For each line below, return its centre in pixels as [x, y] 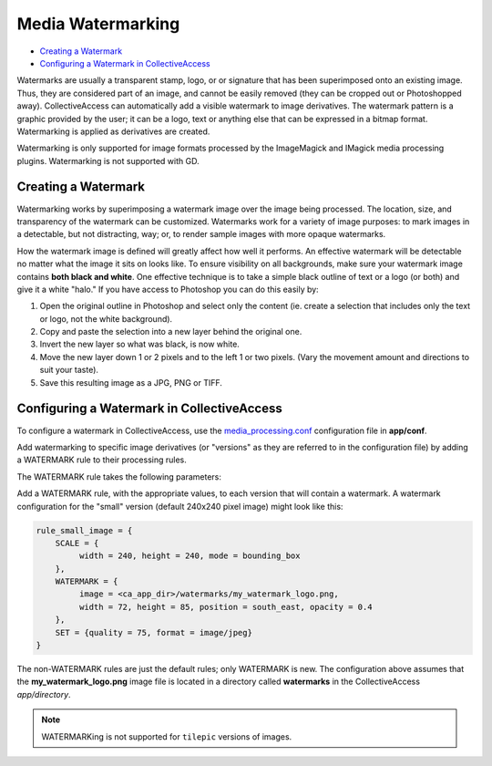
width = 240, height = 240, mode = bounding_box [190, 556]
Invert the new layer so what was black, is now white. [140, 344]
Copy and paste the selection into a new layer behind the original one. [171, 332]
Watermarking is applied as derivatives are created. [113, 131]
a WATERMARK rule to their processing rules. [102, 460]
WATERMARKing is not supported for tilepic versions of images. [167, 736]
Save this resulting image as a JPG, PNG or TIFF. [131, 382]
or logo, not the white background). [106, 318]
